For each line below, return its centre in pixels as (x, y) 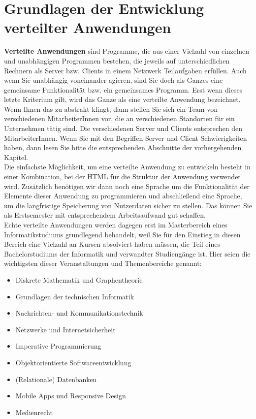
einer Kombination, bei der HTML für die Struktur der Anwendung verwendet (122, 177)
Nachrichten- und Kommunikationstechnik (79, 313)
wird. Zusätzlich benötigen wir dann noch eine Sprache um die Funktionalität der (127, 186)
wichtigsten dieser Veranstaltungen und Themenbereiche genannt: (103, 263)
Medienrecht (34, 412)
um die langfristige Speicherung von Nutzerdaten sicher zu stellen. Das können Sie (128, 205)
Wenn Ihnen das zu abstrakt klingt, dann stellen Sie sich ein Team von (111, 109)
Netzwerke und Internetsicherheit (65, 329)
